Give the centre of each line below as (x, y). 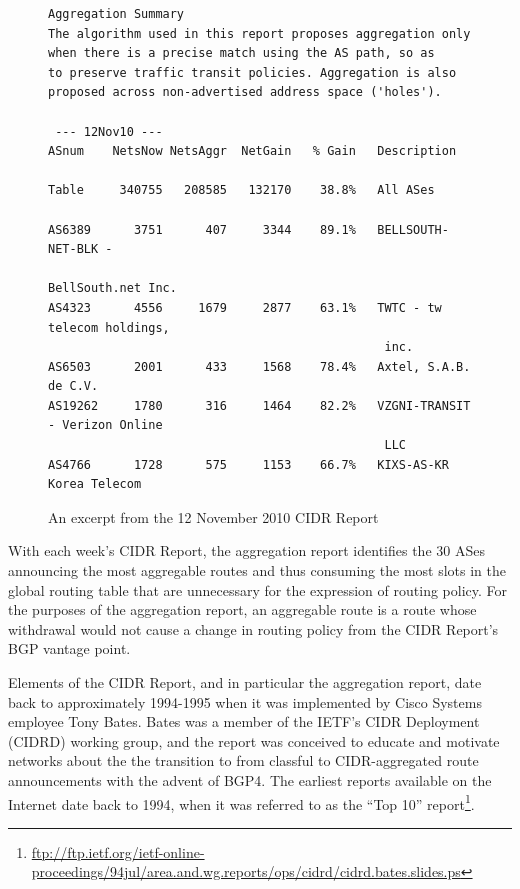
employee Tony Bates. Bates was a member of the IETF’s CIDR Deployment (244, 721)
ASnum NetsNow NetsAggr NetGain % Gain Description (252, 151)
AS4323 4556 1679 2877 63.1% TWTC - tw (245, 307)
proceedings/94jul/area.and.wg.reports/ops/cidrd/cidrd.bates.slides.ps (246, 871)
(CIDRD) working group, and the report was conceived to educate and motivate (254, 740)
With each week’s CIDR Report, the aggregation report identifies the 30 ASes (246, 550)
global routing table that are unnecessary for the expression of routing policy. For (257, 589)
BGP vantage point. (69, 648)
